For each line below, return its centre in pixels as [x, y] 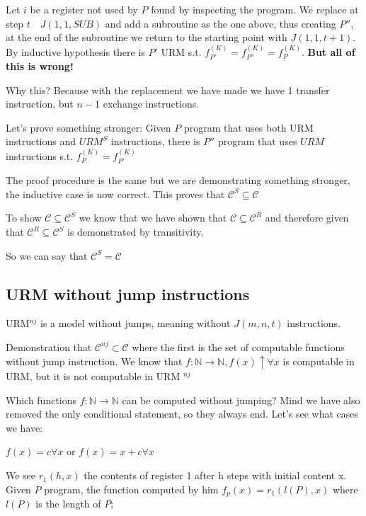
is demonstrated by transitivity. [135, 231]
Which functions [41, 400]
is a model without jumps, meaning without [136, 323]
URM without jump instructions [128, 293]
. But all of [328, 51]
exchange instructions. [151, 104]
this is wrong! [40, 66]
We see [21, 475]
